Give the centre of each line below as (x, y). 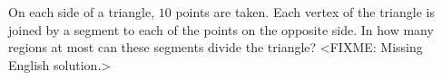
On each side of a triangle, (82, 12)
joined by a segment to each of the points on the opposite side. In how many (221, 29)
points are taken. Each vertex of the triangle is (305, 12)
